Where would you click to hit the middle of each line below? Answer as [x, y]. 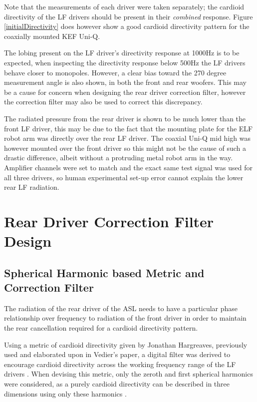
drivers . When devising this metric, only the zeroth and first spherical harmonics [128, 374]
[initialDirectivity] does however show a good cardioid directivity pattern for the [127, 26]
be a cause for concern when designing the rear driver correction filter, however [125, 92]
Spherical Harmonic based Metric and [104, 272]
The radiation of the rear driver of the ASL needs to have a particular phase [121, 308]
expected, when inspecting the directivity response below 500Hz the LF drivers [125, 62]
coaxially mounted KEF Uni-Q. [52, 36]
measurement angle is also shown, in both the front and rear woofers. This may [125, 82]
